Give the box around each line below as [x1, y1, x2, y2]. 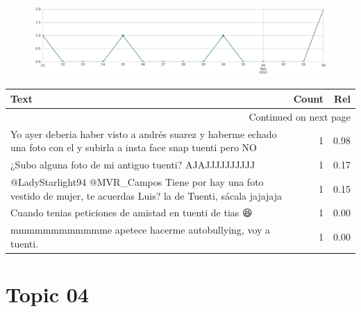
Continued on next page [249, 109, 351, 123]
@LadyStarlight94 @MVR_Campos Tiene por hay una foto [10, 174, 264, 189]
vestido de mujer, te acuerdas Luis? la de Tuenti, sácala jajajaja [10, 188, 283, 202]
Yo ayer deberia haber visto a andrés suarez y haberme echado [10, 126, 277, 141]
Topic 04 [6, 280, 89, 309]
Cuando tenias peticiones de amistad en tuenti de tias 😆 [10, 205, 253, 220]
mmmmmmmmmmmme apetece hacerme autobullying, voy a [10, 223, 271, 237]
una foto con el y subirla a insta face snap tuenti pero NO [10, 140, 257, 155]
